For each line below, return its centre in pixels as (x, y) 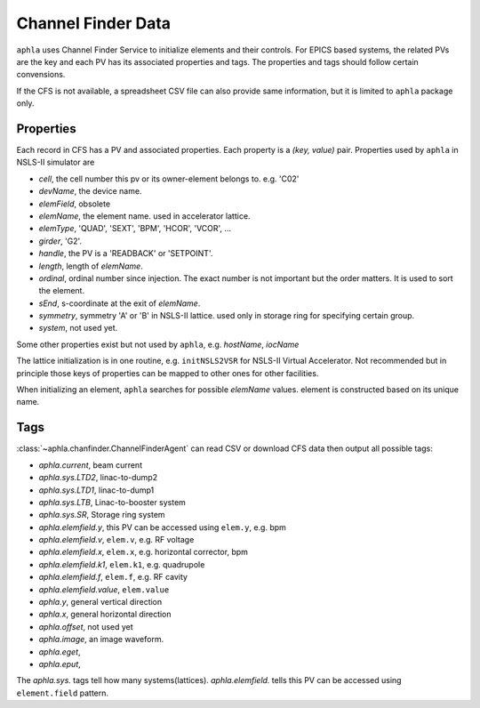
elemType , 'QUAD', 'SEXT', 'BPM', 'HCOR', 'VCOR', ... (135, 229)
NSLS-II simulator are (56, 162)
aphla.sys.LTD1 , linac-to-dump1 (96, 490)
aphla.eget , (60, 652)
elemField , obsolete (75, 204)
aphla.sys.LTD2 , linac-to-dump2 (98, 478)
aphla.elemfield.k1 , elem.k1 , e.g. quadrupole (122, 564)
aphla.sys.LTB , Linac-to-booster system (112, 502)
